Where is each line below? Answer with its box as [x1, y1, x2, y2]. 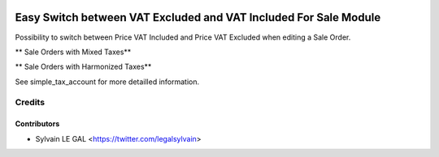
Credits [15, 97, 45, 108]
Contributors [15, 119, 60, 129]
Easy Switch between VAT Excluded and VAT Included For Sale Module [15, 11, 381, 24]
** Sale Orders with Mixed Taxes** [15, 47, 132, 57]
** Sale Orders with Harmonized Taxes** [15, 62, 152, 72]
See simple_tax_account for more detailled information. [15, 77, 200, 87]
